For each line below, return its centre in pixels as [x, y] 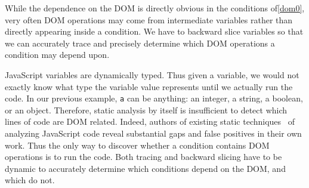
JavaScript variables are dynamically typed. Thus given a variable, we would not [152, 74]
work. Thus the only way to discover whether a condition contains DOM [137, 145]
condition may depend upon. [57, 55]
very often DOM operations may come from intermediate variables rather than [149, 19]
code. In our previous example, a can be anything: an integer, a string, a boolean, [154, 98]
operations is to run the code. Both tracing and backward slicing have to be [143, 157]
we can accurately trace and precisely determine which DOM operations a [140, 43]
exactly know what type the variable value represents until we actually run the [149, 86]
